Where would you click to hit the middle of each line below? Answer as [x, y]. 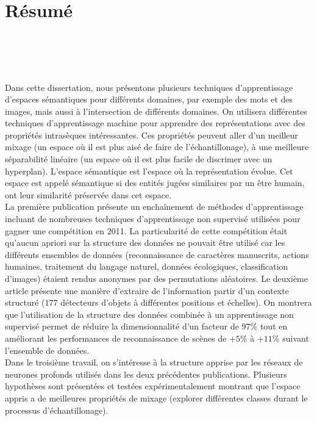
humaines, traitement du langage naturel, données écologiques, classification [147, 266]
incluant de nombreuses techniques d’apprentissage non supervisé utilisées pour [153, 219]
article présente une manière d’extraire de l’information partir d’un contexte [147, 290]
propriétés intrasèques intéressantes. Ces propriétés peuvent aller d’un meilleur [151, 135]
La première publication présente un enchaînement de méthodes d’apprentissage [154, 207]
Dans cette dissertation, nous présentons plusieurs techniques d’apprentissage [149, 87]
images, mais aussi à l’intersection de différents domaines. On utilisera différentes [156, 111]
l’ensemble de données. [47, 350]
